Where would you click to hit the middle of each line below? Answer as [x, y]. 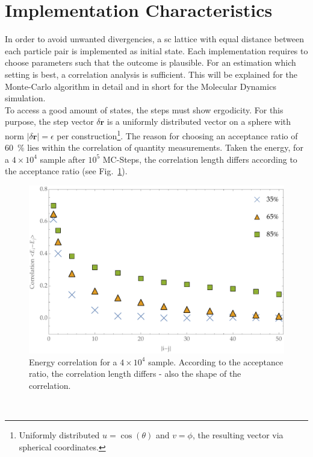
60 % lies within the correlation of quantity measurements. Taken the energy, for [154, 147]
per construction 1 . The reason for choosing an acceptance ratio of [177, 134]
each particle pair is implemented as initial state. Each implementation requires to [156, 50]
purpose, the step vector [49, 121]
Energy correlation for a [73, 361]
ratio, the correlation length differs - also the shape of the [135, 373]
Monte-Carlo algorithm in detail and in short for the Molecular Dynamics [141, 86]
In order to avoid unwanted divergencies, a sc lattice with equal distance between [154, 39]
